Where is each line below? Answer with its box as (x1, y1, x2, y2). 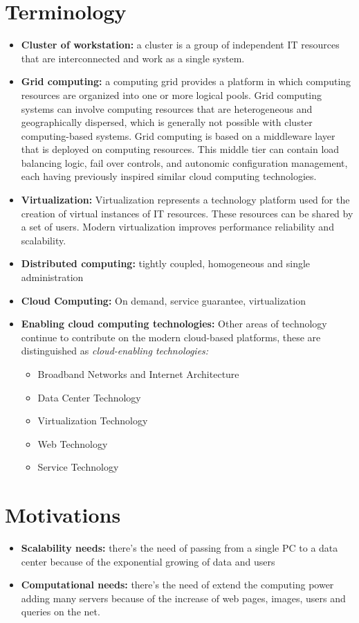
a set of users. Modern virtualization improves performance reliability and (21, 219, 334, 234)
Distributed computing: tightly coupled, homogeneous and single (21, 256, 311, 271)
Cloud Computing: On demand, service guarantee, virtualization (21, 293, 306, 307)
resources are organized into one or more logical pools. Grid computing (21, 87, 322, 102)
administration (21, 270, 84, 285)
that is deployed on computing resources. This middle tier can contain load (21, 142, 340, 156)
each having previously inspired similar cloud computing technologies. (21, 169, 317, 183)
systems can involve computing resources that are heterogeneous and (21, 101, 313, 116)
